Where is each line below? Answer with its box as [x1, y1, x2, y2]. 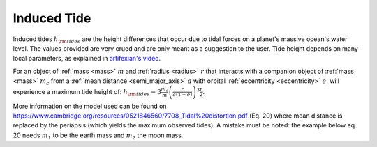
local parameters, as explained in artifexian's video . [13, 54, 161, 63]
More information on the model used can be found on [13, 102, 167, 110]
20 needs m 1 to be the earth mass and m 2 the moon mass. [13, 131, 184, 141]
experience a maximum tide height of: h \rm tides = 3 [13, 87, 162, 98]
